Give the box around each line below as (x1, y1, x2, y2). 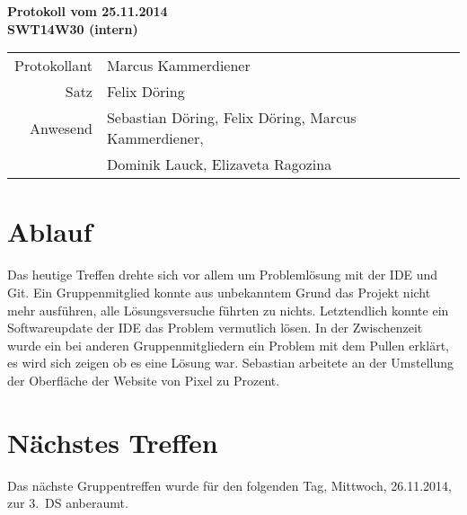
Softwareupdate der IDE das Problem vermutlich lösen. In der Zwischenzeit (7, 318, 423, 337)
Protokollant (14, 55, 93, 76)
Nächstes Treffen (7, 423, 218, 460)
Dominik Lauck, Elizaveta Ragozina (106, 154, 332, 175)
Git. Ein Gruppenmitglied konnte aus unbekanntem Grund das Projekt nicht (7, 282, 431, 301)
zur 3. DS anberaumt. (7, 493, 128, 512)
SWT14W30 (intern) (7, 19, 138, 38)
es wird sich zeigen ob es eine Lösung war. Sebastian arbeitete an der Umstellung (7, 353, 454, 372)
